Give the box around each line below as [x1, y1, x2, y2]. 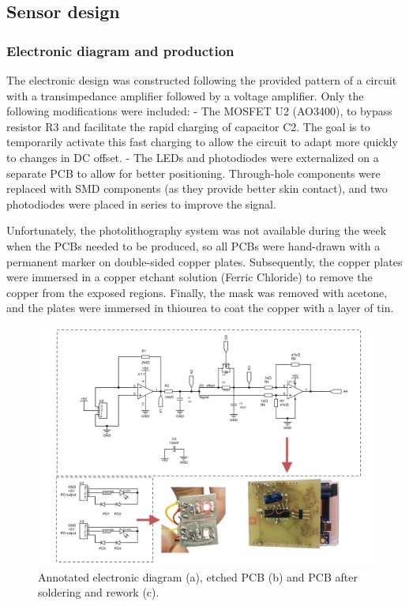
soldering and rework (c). [38, 584, 159, 600]
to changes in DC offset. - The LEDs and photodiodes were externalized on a [6, 149, 379, 165]
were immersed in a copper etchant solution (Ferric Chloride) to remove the [6, 269, 373, 285]
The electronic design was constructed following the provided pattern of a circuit [6, 72, 397, 88]
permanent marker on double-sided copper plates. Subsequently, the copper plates [6, 253, 403, 269]
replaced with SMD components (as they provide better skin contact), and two [6, 180, 388, 197]
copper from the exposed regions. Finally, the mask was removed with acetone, [6, 284, 388, 300]
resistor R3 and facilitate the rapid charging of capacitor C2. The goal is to [6, 118, 370, 134]
